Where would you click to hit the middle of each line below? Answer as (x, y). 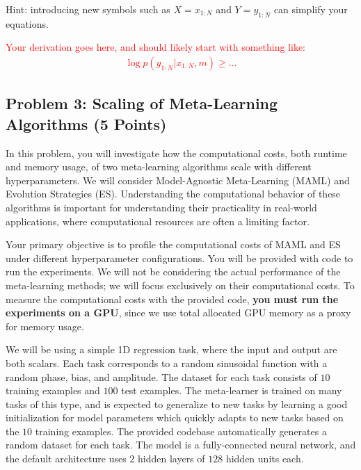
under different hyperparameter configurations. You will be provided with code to (179, 258)
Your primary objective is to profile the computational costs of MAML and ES (173, 244)
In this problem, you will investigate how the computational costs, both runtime (176, 153)
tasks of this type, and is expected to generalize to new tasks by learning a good (177, 404)
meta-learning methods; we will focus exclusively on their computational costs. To (180, 285)
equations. (27, 23)
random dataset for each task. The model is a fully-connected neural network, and (181, 445)
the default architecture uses (66, 459)
